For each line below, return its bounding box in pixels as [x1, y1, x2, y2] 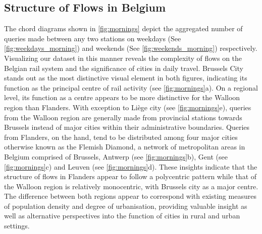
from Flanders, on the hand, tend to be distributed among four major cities [4, 131, 238, 142]
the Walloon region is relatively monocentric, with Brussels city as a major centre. [4, 181, 258, 191]
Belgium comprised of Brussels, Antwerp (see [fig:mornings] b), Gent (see [4, 151, 228, 162]
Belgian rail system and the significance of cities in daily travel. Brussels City [4, 62, 243, 73]
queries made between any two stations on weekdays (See [4, 33, 181, 43]
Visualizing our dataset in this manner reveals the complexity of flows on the [4, 52, 242, 63]
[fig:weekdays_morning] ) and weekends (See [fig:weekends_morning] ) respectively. [4, 43, 257, 53]
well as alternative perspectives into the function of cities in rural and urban [4, 210, 240, 221]
